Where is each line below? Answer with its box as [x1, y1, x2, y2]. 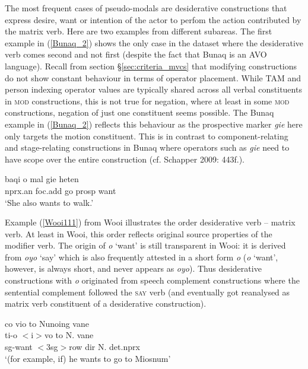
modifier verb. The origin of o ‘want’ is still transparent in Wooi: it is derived [5, 239, 286, 252]
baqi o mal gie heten [5, 173, 79, 185]
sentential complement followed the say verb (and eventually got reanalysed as [5, 285, 290, 298]
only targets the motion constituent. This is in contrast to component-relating [5, 129, 288, 142]
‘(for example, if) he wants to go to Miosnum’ [5, 352, 171, 364]
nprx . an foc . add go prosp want [5, 184, 116, 196]
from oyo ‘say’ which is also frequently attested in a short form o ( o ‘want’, [5, 250, 278, 263]
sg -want [5, 341, 33, 353]
